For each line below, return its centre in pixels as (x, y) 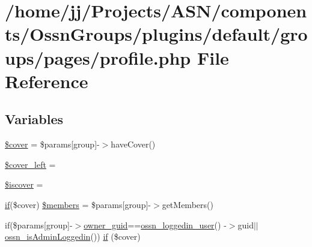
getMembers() (188, 204)
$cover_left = (30, 164)
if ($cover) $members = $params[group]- (78, 204)
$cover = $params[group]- (52, 144)
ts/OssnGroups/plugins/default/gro (156, 34)
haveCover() (133, 144)
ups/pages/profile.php (98, 57)
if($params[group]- (39, 225)
